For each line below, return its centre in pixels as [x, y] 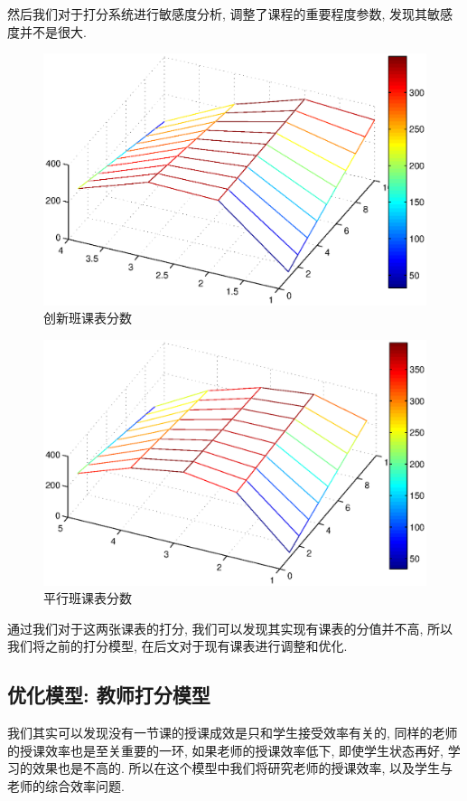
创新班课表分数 [88, 318]
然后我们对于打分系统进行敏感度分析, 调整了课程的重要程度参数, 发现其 [218, 14]
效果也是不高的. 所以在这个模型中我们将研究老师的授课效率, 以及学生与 [243, 768]
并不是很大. [53, 31]
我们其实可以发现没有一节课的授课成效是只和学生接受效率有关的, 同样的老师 [233, 733]
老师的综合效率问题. [66, 786]
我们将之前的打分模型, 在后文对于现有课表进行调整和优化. [177, 646]
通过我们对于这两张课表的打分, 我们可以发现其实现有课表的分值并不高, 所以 [230, 628]
